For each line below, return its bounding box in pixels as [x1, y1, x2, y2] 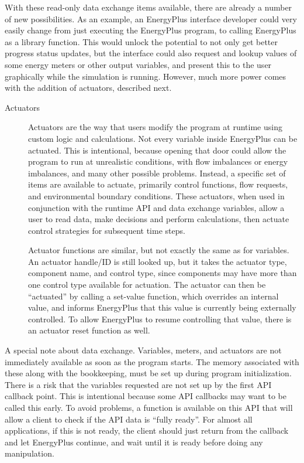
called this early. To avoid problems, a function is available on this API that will [5, 401, 293, 413]
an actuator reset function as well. [28, 324, 150, 336]
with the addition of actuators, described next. [5, 81, 172, 94]
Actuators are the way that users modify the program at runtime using [28, 121, 282, 133]
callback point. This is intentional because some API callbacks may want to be [5, 390, 286, 402]
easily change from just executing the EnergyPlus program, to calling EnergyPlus [5, 24, 296, 36]
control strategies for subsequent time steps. [28, 224, 185, 236]
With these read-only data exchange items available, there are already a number [5, 1, 292, 13]
